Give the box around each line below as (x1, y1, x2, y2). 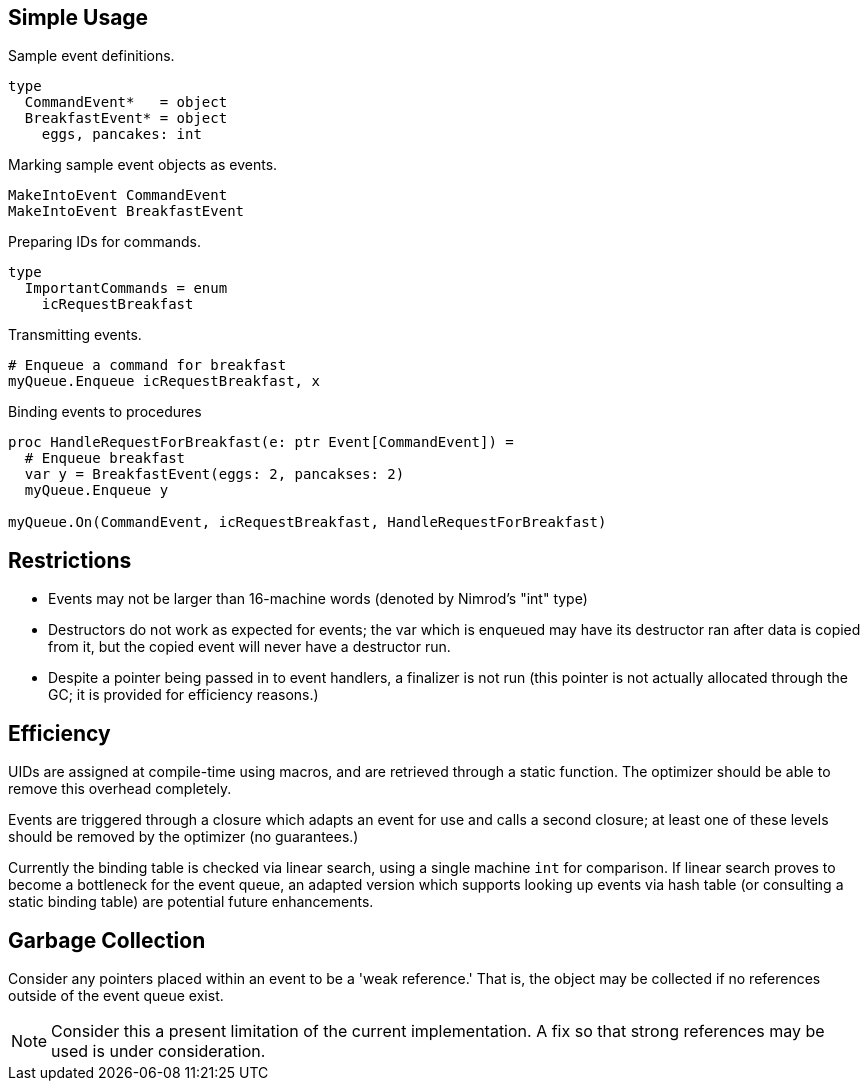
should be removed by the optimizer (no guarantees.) (8, 828, 359, 846)
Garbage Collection (8, 927, 206, 953)
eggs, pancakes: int (41, 126, 202, 143)
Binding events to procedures (8, 403, 202, 421)
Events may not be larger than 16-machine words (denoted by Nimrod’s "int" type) (48, 590, 588, 608)
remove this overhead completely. (8, 780, 232, 798)
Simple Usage (8, 5, 149, 30)
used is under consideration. (51, 1040, 266, 1061)
